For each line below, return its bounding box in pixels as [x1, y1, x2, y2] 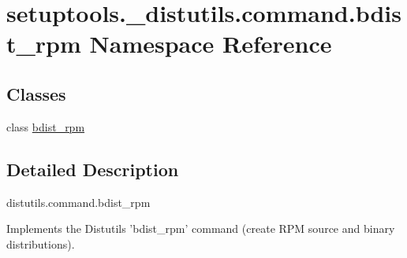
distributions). [6, 235, 75, 252]
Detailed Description [6, 157, 179, 181]
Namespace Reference [89, 28, 332, 60]
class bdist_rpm [6, 118, 85, 135]
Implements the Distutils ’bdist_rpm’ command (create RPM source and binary [6, 220, 395, 237]
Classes [6, 81, 66, 105]
